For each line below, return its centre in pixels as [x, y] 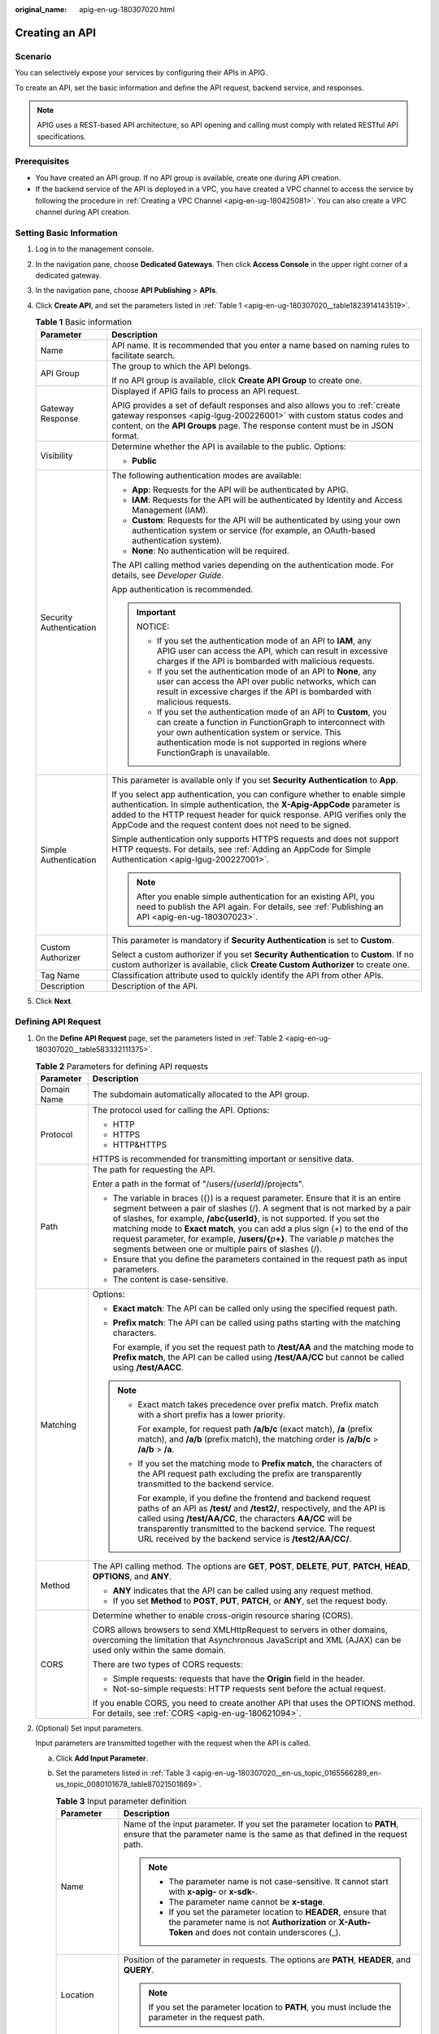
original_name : [41, 9]
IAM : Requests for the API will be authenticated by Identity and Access [267, 500]
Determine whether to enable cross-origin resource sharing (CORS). [223, 1615]
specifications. [62, 136]
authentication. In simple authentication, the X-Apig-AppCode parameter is [256, 804]
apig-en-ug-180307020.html [127, 9]
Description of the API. [154, 986]
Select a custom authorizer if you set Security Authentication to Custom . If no [263, 954]
